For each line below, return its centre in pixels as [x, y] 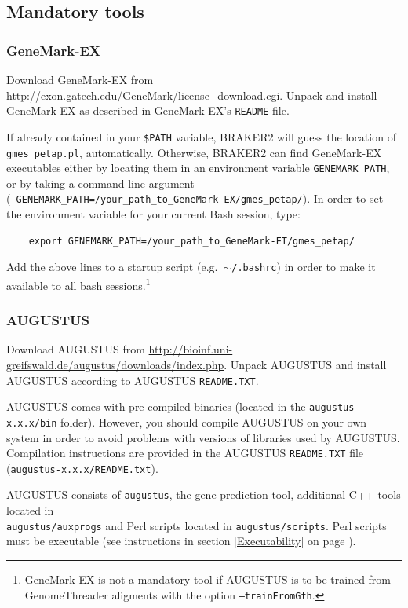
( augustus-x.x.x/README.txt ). [82, 468]
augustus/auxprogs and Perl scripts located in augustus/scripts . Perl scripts [197, 525]
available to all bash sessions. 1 [78, 284]
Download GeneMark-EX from [80, 79]
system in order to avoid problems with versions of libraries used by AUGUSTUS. [203, 437]
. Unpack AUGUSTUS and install [305, 364]
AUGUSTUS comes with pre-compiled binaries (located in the [156, 407]
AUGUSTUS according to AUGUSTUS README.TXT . [133, 380]
